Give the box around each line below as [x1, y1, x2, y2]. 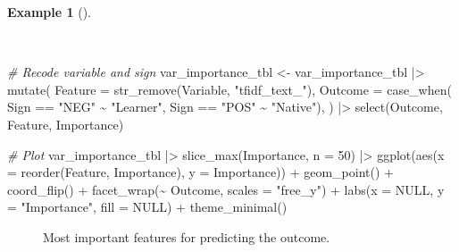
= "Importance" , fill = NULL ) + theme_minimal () [7, 197, 288, 216]
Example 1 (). [7, 3, 91, 21]
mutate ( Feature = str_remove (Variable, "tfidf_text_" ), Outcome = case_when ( [7, 80, 452, 98]
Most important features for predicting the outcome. [43, 227, 330, 246]
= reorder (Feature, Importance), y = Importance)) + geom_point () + [7, 163, 394, 181]
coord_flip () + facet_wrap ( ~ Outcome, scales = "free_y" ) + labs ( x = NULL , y [7, 180, 445, 198]
